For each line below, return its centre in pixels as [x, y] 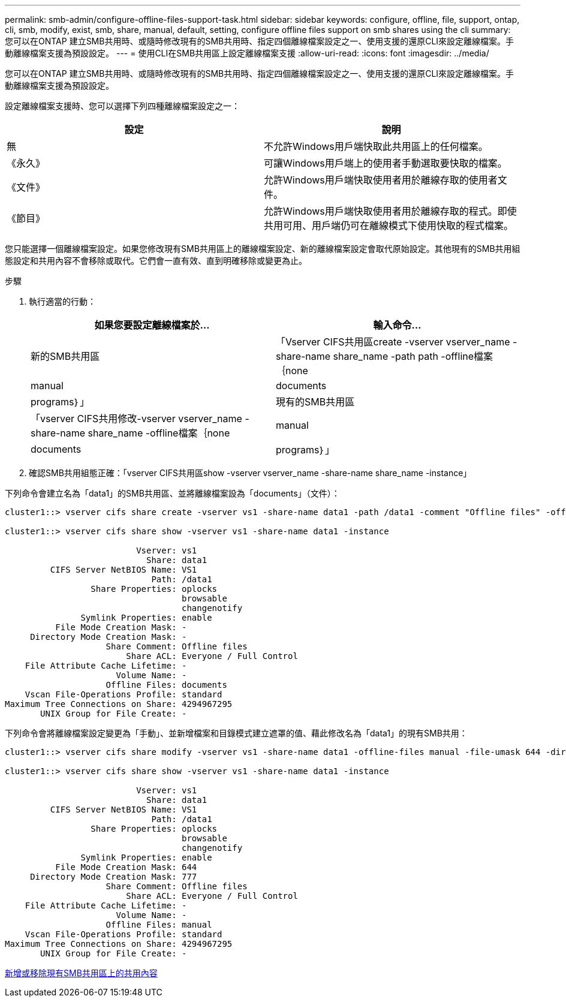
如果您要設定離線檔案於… [152, 325]
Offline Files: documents [166, 685]
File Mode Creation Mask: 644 [126, 867]
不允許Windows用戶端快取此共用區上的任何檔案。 [376, 146]
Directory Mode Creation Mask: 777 [114, 877]
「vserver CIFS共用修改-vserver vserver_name [136, 419]
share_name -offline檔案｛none [159, 433]
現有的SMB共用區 [315, 402]
